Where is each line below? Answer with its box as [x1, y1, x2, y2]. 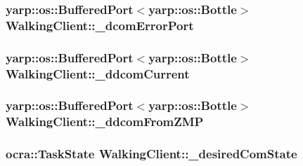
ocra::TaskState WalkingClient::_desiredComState [6, 145, 297, 162]
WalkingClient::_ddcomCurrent [6, 64, 190, 82]
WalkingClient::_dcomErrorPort [6, 16, 194, 34]
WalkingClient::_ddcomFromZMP [6, 113, 204, 130]
